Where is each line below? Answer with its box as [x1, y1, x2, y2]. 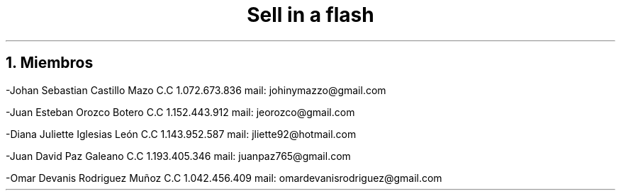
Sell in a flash [247, 3, 374, 27]
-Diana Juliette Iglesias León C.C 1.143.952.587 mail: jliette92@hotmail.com [6, 127, 357, 140]
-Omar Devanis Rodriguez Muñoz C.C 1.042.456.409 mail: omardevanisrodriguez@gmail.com [6, 171, 442, 184]
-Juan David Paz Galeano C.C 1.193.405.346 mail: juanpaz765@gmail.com [6, 149, 351, 162]
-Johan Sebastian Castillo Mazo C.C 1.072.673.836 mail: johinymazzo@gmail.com [6, 83, 386, 96]
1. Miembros [6, 54, 94, 72]
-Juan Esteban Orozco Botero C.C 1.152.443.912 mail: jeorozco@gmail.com [6, 105, 355, 118]
